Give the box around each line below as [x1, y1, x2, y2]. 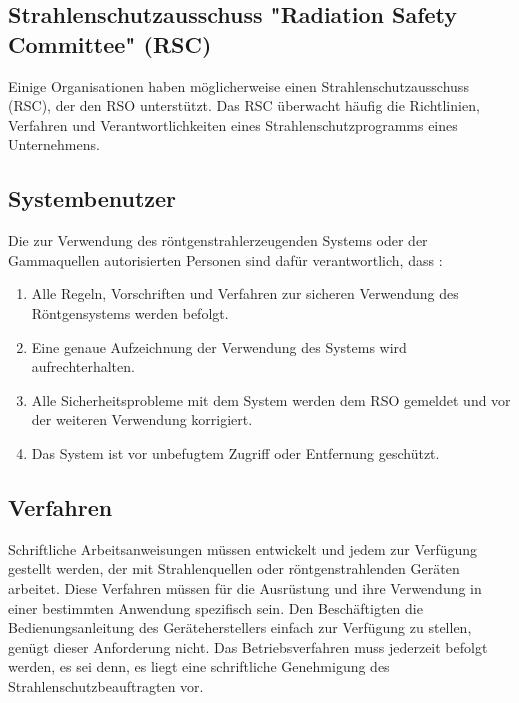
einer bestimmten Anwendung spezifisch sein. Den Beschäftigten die [8, 597, 423, 618]
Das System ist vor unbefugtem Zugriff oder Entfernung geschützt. [31, 442, 440, 463]
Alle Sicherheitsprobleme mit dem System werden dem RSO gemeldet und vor [31, 389, 511, 410]
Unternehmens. [8, 134, 100, 155]
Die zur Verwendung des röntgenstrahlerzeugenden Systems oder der [8, 230, 428, 251]
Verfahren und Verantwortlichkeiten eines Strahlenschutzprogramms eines [8, 114, 458, 135]
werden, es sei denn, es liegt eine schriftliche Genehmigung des [8, 656, 390, 677]
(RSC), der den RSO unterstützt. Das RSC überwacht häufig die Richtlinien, [8, 95, 480, 116]
